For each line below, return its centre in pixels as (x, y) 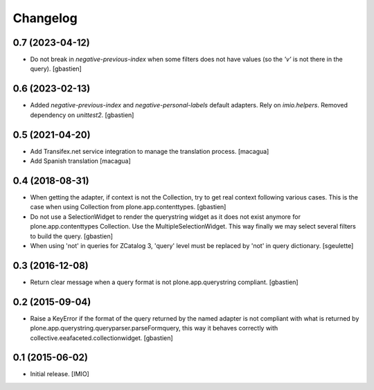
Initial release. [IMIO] (60, 374)
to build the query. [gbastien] (72, 236)
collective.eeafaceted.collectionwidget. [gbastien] (101, 338)
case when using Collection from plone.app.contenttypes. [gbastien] (128, 207)
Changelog (45, 18)
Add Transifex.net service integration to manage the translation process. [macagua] (150, 151)
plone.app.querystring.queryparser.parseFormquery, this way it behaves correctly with (154, 328)
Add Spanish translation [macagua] (80, 161)
